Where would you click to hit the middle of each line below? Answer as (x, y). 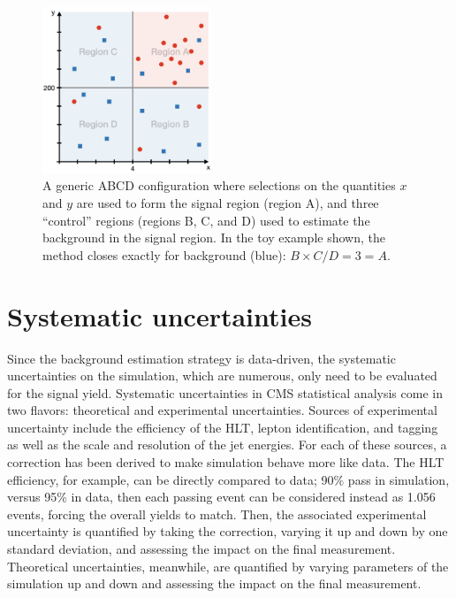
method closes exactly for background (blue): (164, 254)
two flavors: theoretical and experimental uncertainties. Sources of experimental (222, 410)
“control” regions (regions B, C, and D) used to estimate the (206, 220)
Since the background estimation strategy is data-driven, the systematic (201, 358)
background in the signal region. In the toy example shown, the (214, 238)
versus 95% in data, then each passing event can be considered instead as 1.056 (221, 497)
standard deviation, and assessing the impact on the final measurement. (201, 549)
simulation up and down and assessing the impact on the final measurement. (214, 583)
